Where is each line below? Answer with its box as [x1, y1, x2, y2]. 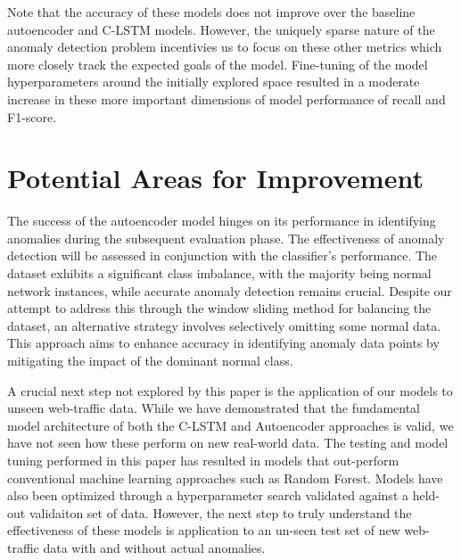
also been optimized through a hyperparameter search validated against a [7, 486, 408, 505]
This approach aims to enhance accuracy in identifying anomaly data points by [7, 334, 440, 352]
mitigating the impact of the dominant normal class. [7, 351, 293, 370]
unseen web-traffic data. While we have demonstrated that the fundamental [7, 399, 420, 417]
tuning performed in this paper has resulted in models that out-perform [7, 451, 399, 469]
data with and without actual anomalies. [43, 538, 266, 556]
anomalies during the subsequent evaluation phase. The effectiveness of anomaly [7, 228, 445, 247]
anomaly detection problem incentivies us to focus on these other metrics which [7, 37, 442, 56]
